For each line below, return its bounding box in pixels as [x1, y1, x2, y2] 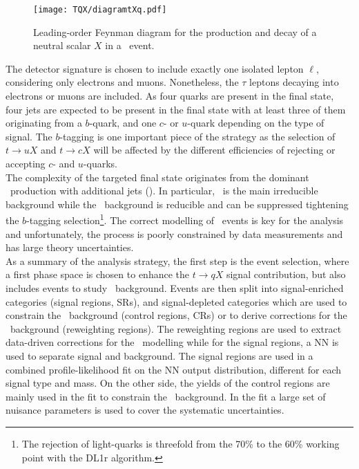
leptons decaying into [249, 75, 339, 89]
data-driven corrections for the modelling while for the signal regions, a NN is [6, 335, 339, 349]
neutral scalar [33, 38, 91, 53]
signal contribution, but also [226, 267, 346, 282]
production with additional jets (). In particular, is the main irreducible [10, 183, 318, 198]
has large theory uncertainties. [6, 240, 134, 255]
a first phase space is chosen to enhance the [6, 267, 189, 282]
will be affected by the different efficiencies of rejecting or [93, 142, 336, 157]
